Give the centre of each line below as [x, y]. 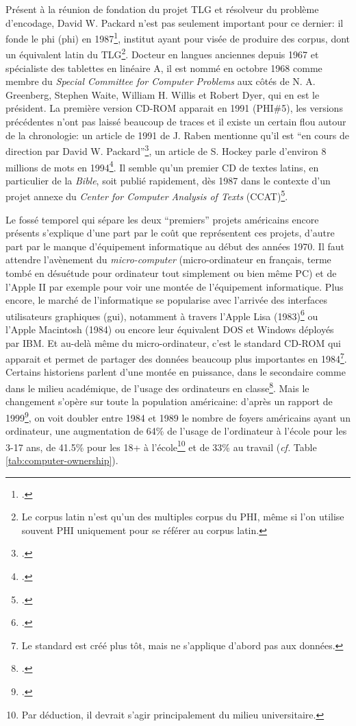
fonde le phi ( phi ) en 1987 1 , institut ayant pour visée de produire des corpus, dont [178, 37]
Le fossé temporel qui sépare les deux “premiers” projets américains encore [162, 219]
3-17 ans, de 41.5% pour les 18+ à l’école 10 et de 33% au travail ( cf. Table [161, 446]
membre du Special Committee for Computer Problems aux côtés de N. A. [161, 81]
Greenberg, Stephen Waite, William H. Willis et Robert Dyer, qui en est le [163, 94]
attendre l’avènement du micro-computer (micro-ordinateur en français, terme [168, 259]
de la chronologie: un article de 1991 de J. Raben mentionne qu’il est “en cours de [177, 135]
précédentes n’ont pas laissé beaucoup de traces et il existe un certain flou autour [176, 122]
